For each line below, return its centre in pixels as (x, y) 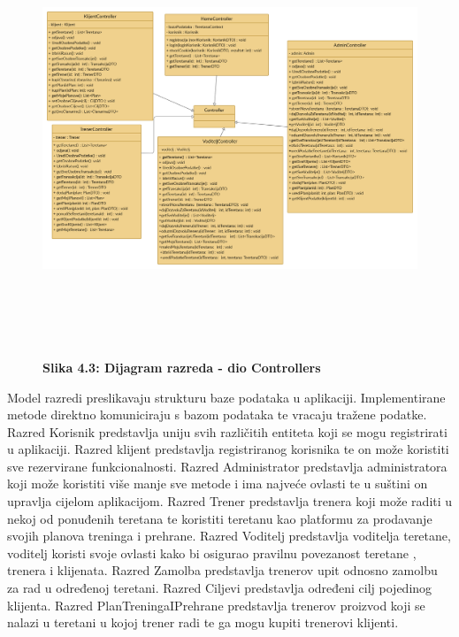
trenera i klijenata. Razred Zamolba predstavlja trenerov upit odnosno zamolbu (222, 570)
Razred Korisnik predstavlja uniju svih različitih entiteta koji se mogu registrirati (227, 431)
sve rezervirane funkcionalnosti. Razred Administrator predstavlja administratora (227, 466)
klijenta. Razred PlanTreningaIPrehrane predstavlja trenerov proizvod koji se (216, 605)
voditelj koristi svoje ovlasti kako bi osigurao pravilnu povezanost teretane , (212, 553)
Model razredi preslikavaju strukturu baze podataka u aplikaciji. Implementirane (226, 397)
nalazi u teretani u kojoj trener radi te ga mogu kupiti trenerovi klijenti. (203, 622)
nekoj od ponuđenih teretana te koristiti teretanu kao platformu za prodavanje (220, 518)
